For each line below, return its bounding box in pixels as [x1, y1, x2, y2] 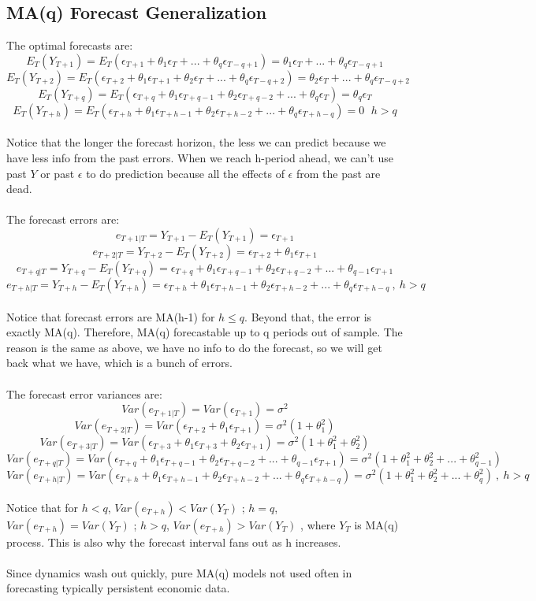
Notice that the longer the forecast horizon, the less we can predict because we [6, 134, 386, 150]
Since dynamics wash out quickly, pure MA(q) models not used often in [6, 564, 352, 581]
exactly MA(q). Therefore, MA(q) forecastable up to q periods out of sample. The [6, 324, 403, 340]
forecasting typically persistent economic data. [6, 580, 230, 596]
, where [300, 516, 336, 532]
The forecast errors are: [6, 211, 120, 228]
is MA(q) [354, 516, 399, 532]
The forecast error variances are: [6, 385, 162, 402]
